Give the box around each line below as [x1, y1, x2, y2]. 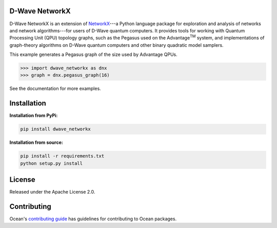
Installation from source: [9, 139, 64, 146]
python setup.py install [20, 160, 83, 166]
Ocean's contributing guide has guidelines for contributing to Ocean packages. [9, 216, 177, 222]
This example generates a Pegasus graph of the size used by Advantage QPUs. [9, 51, 177, 58]
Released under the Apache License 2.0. [9, 189, 95, 195]
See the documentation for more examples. [9, 85, 101, 92]
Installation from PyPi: [9, 112, 58, 119]
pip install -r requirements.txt [20, 153, 105, 159]
